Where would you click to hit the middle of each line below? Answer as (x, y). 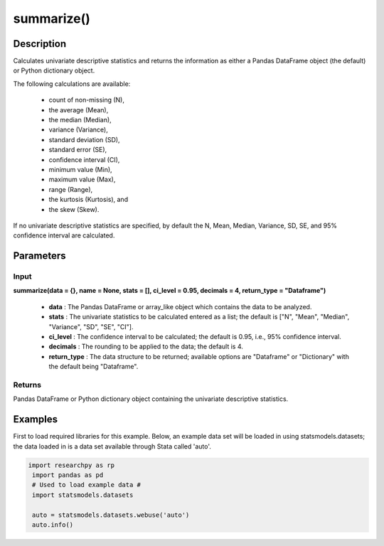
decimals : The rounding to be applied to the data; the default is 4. (146, 347)
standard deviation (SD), (84, 139)
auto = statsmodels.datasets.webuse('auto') (111, 515)
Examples (36, 419)
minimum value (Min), (81, 169)
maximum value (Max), (82, 180)
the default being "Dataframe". (94, 367)
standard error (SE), (78, 150)
